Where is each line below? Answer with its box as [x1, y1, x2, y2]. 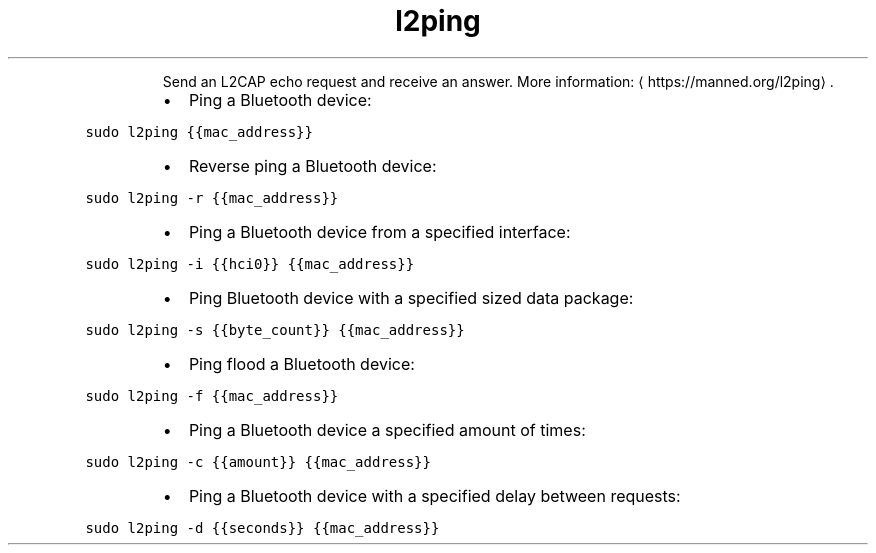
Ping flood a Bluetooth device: [188, 353, 415, 374]
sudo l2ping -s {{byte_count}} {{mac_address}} [85, 321, 465, 338]
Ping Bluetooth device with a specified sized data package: [188, 287, 634, 308]
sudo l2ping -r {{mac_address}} [85, 189, 339, 206]
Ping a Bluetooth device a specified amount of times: [188, 419, 586, 440]
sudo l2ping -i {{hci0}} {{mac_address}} [85, 255, 415, 272]
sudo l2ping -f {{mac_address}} [85, 387, 339, 404]
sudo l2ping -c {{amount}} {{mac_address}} [85, 453, 431, 470]
